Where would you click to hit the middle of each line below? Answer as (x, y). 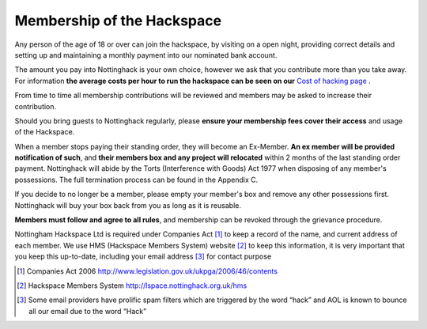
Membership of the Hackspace (118, 21)
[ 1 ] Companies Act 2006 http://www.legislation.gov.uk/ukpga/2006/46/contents (147, 271)
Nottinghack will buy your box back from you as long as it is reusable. (128, 205)
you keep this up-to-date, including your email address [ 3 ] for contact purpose (143, 256)
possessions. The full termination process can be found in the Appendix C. (136, 180)
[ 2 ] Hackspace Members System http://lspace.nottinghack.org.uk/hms (132, 286)
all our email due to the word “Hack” (87, 311)
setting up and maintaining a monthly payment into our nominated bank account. (146, 55)
